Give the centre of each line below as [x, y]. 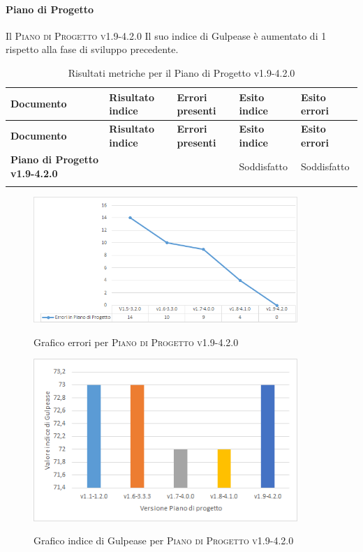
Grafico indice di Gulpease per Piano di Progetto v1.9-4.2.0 [164, 540]
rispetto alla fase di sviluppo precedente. [92, 49]
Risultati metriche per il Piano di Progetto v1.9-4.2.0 [181, 72]
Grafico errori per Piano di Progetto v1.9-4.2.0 [136, 342]
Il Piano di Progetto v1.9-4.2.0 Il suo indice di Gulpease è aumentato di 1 [166, 35]
